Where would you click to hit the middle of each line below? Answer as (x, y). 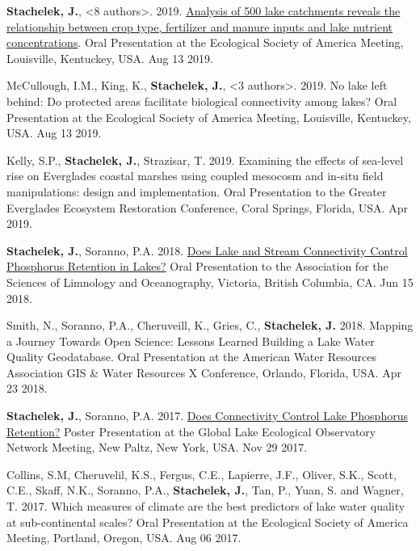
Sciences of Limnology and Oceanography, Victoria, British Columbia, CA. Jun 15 (210, 282)
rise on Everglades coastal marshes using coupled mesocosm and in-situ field (195, 176)
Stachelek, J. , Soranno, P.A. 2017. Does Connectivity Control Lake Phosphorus (207, 416)
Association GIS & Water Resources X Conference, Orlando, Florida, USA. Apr (204, 372)
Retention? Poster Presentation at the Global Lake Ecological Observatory (191, 431)
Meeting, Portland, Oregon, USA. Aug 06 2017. (124, 538)
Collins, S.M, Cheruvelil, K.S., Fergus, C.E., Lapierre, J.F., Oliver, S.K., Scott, (202, 474)
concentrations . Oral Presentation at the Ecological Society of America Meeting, (205, 42)
